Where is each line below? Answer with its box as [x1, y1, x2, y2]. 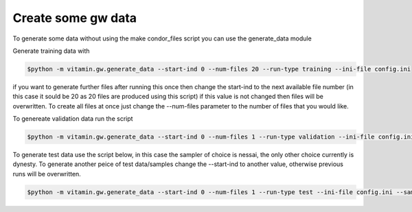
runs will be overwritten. [12, 169, 82, 178]
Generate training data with [12, 47, 90, 55]
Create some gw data [12, 10, 137, 25]
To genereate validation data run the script [12, 115, 133, 123]
